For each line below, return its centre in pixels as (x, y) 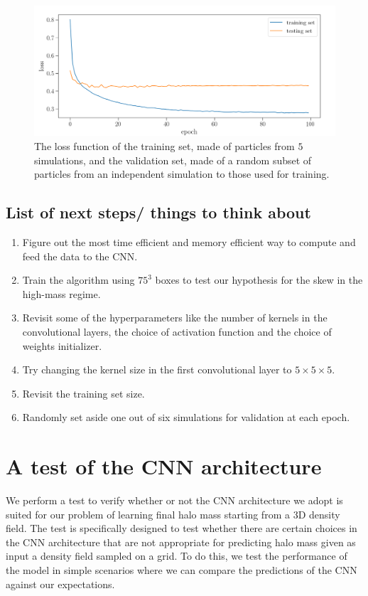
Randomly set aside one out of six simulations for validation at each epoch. (186, 417)
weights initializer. (62, 345)
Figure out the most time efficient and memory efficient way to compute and (189, 242)
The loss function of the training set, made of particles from (164, 146)
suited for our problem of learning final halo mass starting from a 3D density (173, 514)
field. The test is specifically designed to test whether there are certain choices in (182, 528)
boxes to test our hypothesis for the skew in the (259, 280)
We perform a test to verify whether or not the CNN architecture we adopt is (174, 500)
